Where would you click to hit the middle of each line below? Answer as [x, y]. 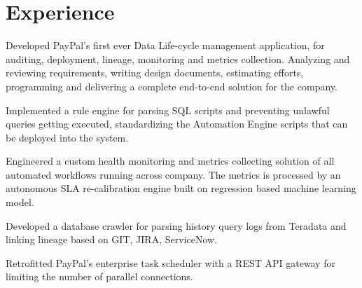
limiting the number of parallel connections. [99, 276]
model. [20, 202]
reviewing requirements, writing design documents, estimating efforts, [155, 73]
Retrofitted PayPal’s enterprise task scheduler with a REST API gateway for [171, 262]
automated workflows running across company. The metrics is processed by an [173, 174]
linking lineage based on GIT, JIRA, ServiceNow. [111, 239]
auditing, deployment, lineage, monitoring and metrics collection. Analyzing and [178, 59]
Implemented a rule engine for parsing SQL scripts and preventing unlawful [168, 110]
